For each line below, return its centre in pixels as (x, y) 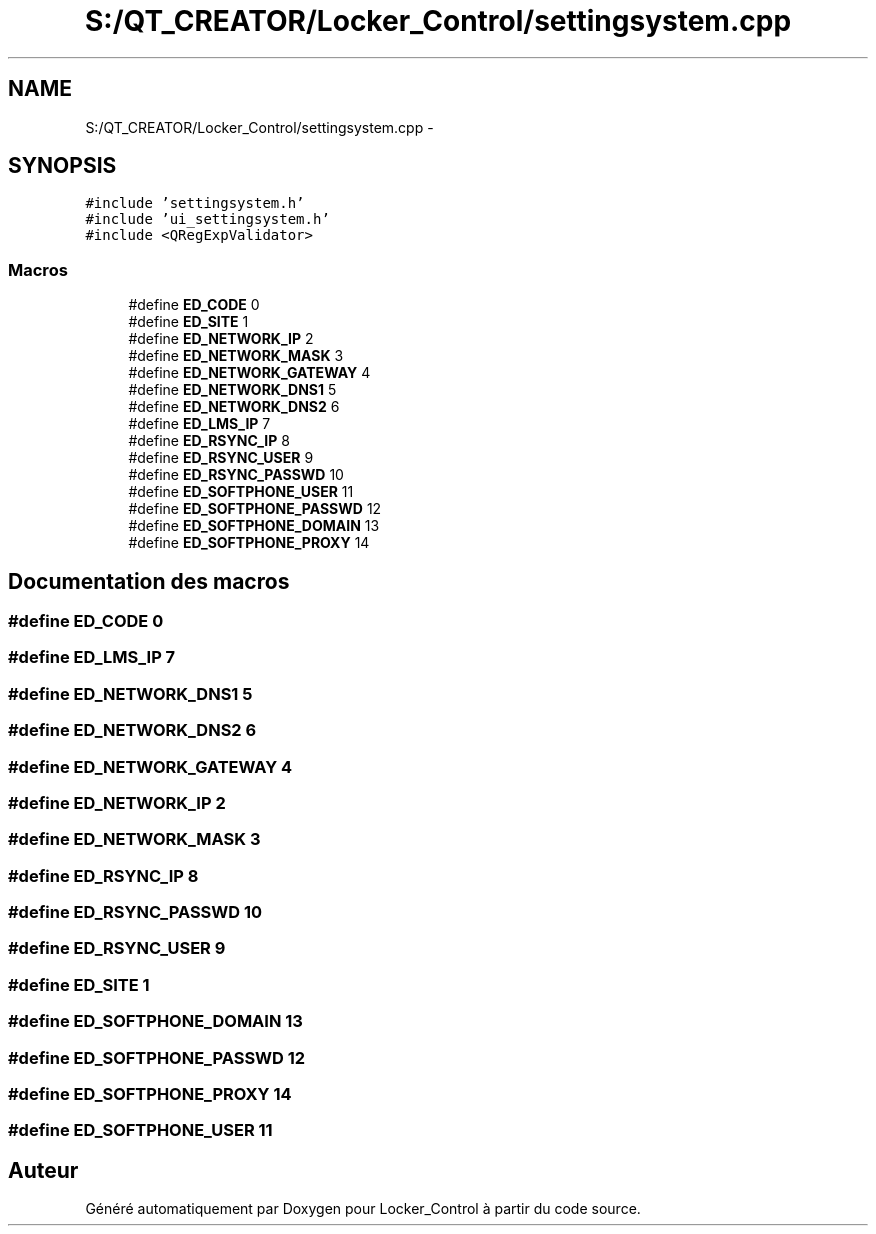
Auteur (43, 1170)
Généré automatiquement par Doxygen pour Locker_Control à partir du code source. (363, 1209)
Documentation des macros (149, 581)
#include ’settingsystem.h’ (195, 203)
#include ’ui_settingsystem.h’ (207, 219)
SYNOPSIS (62, 166)
